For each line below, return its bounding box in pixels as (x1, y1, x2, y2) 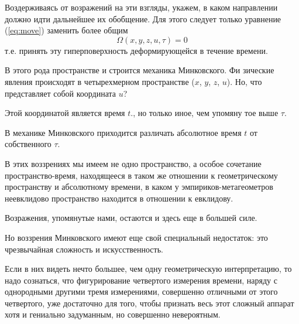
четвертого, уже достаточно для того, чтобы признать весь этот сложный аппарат (5, 296, 294, 309)
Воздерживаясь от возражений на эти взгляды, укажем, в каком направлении (5, 1, 278, 13)
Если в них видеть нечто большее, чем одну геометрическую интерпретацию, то (5, 262, 292, 275)
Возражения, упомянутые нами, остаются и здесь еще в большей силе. (5, 212, 257, 224)
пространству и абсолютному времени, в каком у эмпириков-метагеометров (5, 180, 273, 193)
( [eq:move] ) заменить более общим (5, 24, 128, 36)
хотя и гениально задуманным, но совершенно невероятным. (5, 308, 221, 320)
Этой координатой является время (5, 107, 125, 119)
